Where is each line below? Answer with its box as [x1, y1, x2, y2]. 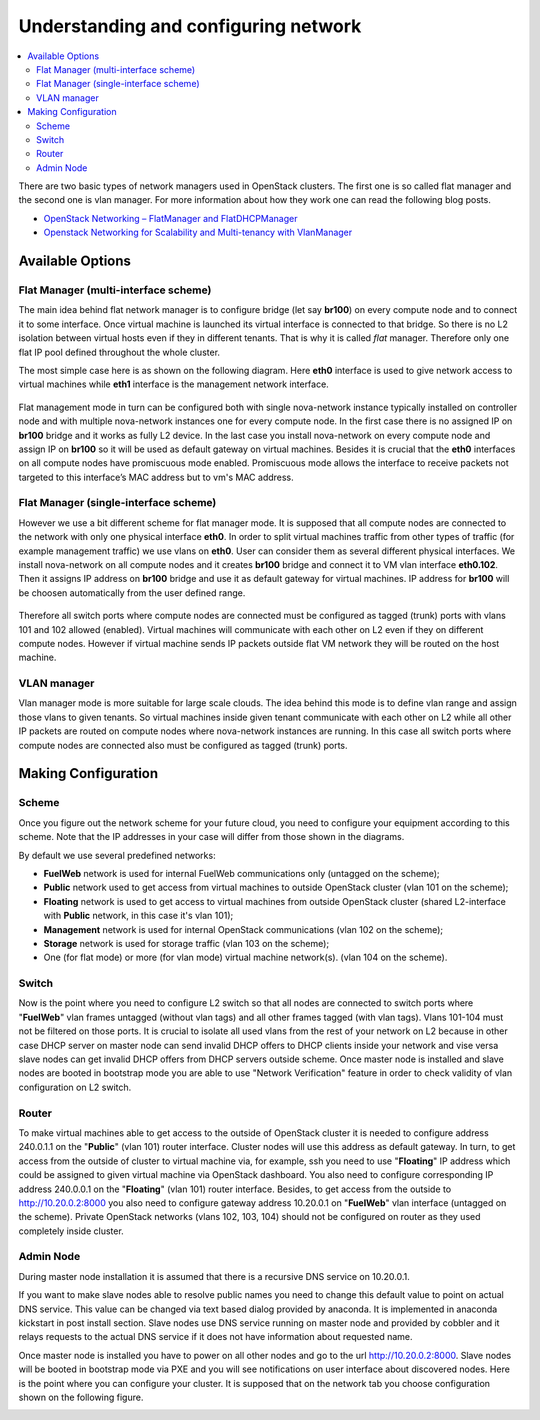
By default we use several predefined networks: [18, 849, 216, 861]
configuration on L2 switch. [18, 1081, 132, 1093]
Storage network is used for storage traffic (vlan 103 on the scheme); [43, 937, 330, 949]
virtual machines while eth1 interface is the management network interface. [18, 378, 329, 390]
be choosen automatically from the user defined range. [18, 586, 246, 599]
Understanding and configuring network [18, 15, 362, 37]
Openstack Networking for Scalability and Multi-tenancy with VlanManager [43, 226, 353, 239]
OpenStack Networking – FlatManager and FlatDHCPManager [43, 212, 298, 224]
